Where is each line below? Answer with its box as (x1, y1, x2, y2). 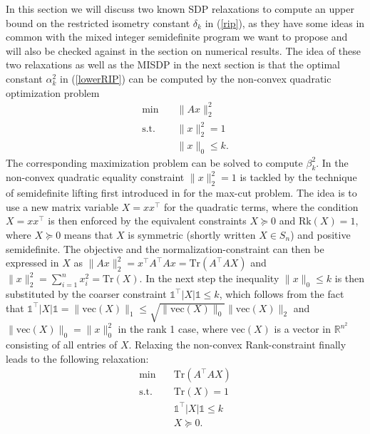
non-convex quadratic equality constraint (6, 170, 185, 185)
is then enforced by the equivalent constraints (48, 213, 247, 228)
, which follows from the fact (219, 286, 344, 301)
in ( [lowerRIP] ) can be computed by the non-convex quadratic (59, 71, 332, 86)
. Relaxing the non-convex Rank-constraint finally (128, 337, 346, 352)
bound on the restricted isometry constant (6, 15, 190, 30)
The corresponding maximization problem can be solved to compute (6, 155, 303, 170)
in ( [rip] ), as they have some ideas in (205, 15, 365, 30)
